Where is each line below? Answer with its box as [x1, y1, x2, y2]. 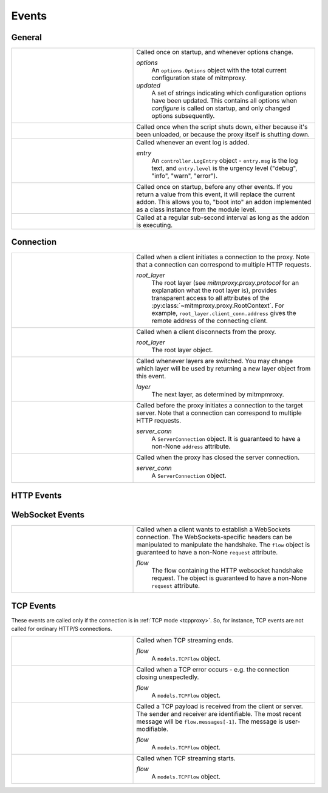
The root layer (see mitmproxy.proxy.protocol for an [151, 278, 299, 287]
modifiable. [136, 725, 168, 733]
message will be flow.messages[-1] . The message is [136, 717, 284, 726]
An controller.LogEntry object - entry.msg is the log [151, 157, 298, 165]
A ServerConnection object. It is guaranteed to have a [151, 434, 301, 443]
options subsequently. [151, 112, 215, 120]
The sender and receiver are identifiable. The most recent [136, 710, 302, 718]
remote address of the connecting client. [151, 316, 268, 325]
